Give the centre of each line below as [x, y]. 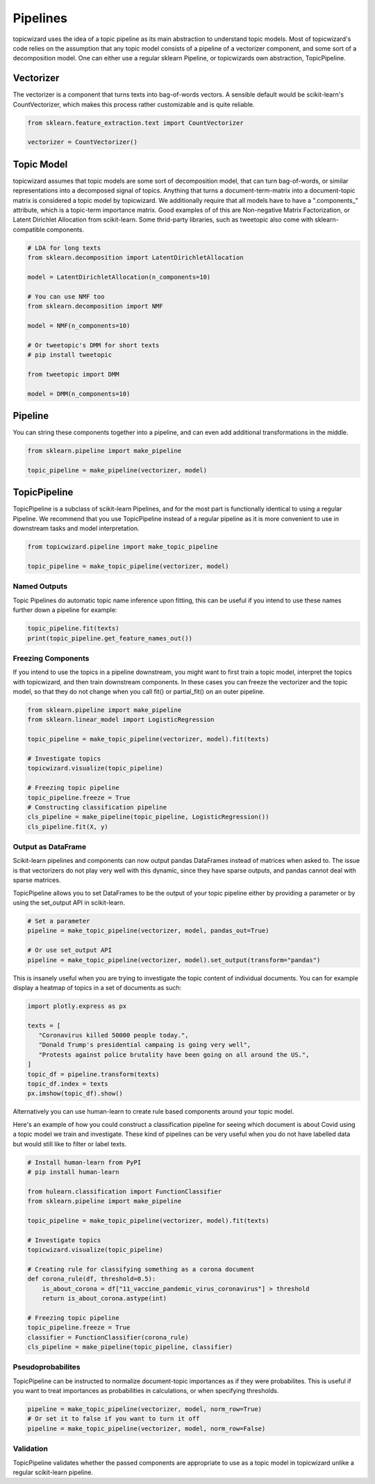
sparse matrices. [37, 880]
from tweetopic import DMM [73, 374]
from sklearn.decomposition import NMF [95, 306]
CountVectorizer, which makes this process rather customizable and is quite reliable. [134, 104]
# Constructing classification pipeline [97, 807]
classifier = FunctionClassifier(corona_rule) [108, 1337]
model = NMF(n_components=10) [79, 325]
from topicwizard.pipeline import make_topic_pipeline [123, 547]
